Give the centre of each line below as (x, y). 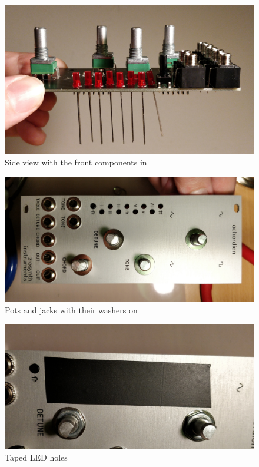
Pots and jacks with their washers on (71, 309)
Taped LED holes (36, 457)
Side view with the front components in (76, 162)
